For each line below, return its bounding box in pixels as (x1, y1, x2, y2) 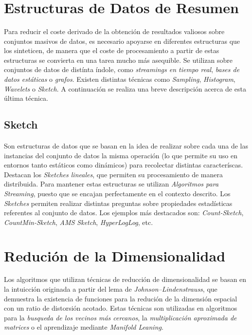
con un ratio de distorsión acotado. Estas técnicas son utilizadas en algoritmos (4, 303, 237, 313)
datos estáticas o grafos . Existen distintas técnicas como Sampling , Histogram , (4, 74, 235, 84)
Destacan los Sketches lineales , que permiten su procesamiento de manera (4, 169, 223, 179)
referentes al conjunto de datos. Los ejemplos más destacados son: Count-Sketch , (4, 207, 244, 218)
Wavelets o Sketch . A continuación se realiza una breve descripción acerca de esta (4, 83, 246, 93)
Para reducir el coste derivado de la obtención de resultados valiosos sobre (4, 26, 225, 36)
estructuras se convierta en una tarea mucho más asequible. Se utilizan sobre (4, 55, 233, 65)
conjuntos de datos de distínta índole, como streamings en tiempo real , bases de (4, 64, 240, 74)
